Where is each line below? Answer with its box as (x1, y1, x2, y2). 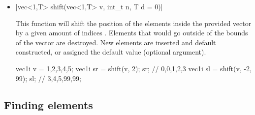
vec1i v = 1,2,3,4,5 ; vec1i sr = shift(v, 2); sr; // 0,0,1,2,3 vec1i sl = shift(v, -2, (15, 63, 252, 73)
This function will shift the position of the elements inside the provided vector (15, 18, 252, 28)
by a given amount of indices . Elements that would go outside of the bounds (15, 28, 248, 38)
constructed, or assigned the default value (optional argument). (15, 47, 206, 57)
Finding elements (4, 97, 93, 112)
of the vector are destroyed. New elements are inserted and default (15, 37, 216, 47)
